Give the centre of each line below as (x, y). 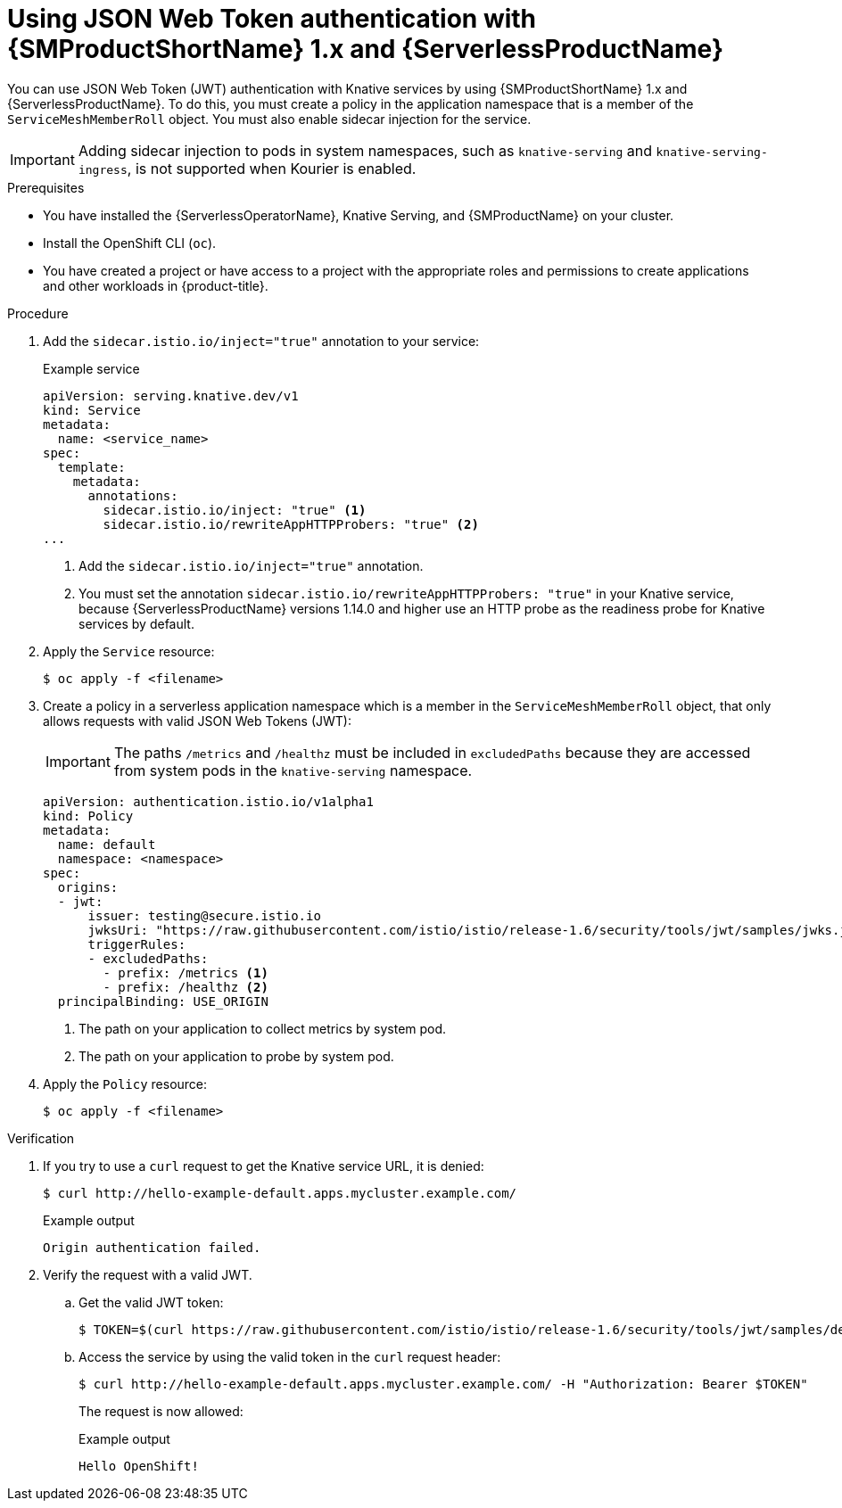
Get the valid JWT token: (151, 1302)
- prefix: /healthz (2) (186, 987)
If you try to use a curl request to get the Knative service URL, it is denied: (264, 1166)
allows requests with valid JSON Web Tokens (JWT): (197, 721)
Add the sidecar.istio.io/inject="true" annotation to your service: (261, 341)
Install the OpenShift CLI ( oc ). (130, 243)
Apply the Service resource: (129, 651)
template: (91, 467)
